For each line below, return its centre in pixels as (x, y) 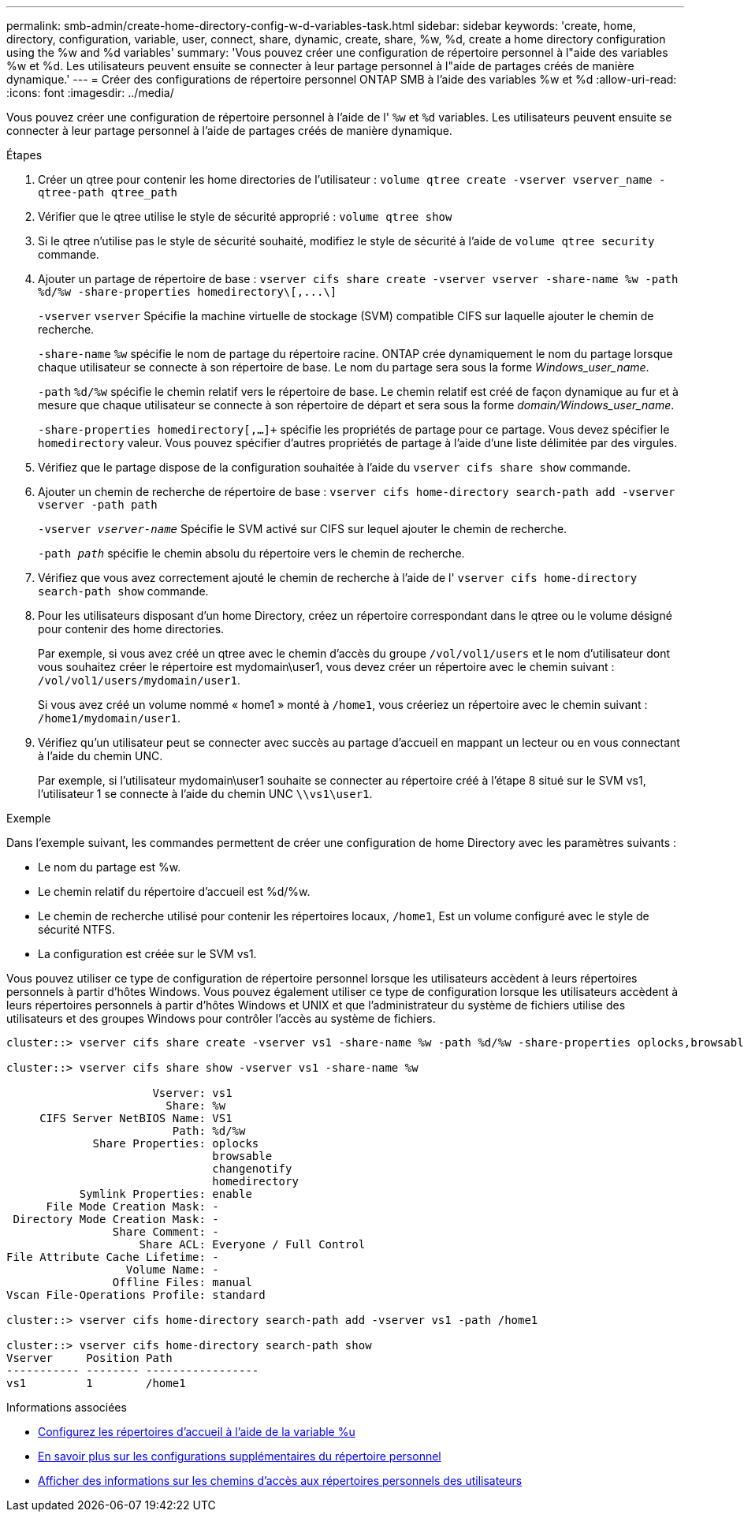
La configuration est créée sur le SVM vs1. (147, 954)
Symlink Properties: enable (166, 1194)
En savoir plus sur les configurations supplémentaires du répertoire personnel (240, 1456)
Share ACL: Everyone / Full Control (252, 1244)
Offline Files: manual (182, 1282)
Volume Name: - (172, 1270)
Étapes (24, 155)
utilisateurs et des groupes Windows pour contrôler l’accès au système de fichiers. (221, 1018)
